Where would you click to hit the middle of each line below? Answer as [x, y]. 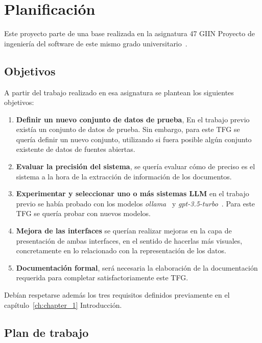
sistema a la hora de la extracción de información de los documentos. [124, 176]
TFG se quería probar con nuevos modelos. [83, 213]
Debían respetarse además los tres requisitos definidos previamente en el [117, 295]
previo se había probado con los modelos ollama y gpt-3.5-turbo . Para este [136, 203]
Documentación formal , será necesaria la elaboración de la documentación [137, 267]
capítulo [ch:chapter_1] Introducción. [63, 305]
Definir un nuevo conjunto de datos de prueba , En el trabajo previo [133, 119]
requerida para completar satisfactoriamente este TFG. [102, 278]
